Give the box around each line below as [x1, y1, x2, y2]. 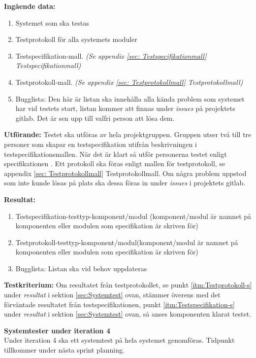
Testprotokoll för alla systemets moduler [15, 34, 137, 44]
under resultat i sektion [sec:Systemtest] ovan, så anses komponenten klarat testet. [4, 309, 252, 319]
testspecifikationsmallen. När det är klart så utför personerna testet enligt [4, 148, 227, 159]
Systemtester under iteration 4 [4, 325, 110, 335]
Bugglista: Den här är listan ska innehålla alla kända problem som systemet [15, 93, 245, 104]
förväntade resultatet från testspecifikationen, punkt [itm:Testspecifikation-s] [4, 299, 235, 309]
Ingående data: [4, 1, 56, 11]
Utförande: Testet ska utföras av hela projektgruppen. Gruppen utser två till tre [4, 129, 252, 140]
